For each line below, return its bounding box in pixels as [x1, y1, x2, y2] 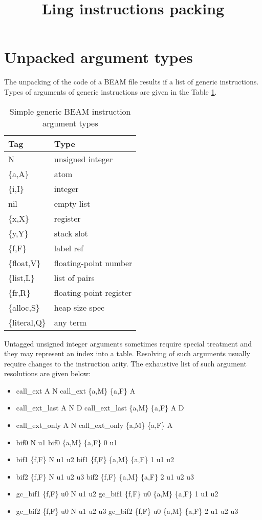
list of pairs [54, 271, 95, 284]
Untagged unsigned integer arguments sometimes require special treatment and [4, 338, 252, 349]
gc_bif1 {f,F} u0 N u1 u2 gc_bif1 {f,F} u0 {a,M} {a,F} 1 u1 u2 [16, 488, 219, 499]
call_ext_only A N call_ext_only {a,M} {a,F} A [16, 420, 173, 430]
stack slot [54, 227, 88, 239]
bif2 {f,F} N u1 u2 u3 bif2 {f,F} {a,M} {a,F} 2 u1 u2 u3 [16, 471, 194, 482]
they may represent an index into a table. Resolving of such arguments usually [4, 348, 250, 359]
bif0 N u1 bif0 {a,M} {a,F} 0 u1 [16, 437, 118, 447]
